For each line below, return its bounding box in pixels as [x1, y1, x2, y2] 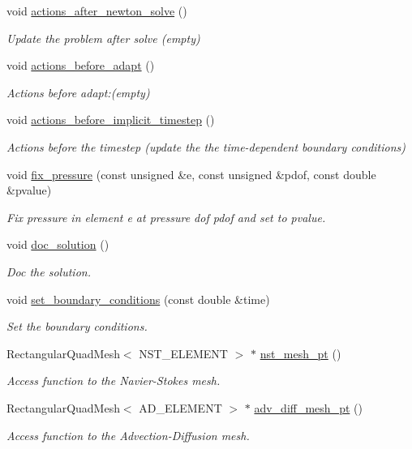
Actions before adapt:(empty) [6, 83, 150, 100]
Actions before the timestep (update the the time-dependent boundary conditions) [6, 138, 406, 155]
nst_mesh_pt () [260, 344, 341, 361]
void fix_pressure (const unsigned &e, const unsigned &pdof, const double [6, 165, 376, 182]
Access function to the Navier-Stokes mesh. [6, 372, 221, 389]
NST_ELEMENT [139, 344, 228, 361]
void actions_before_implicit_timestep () [6, 111, 215, 128]
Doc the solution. [6, 263, 91, 280]
